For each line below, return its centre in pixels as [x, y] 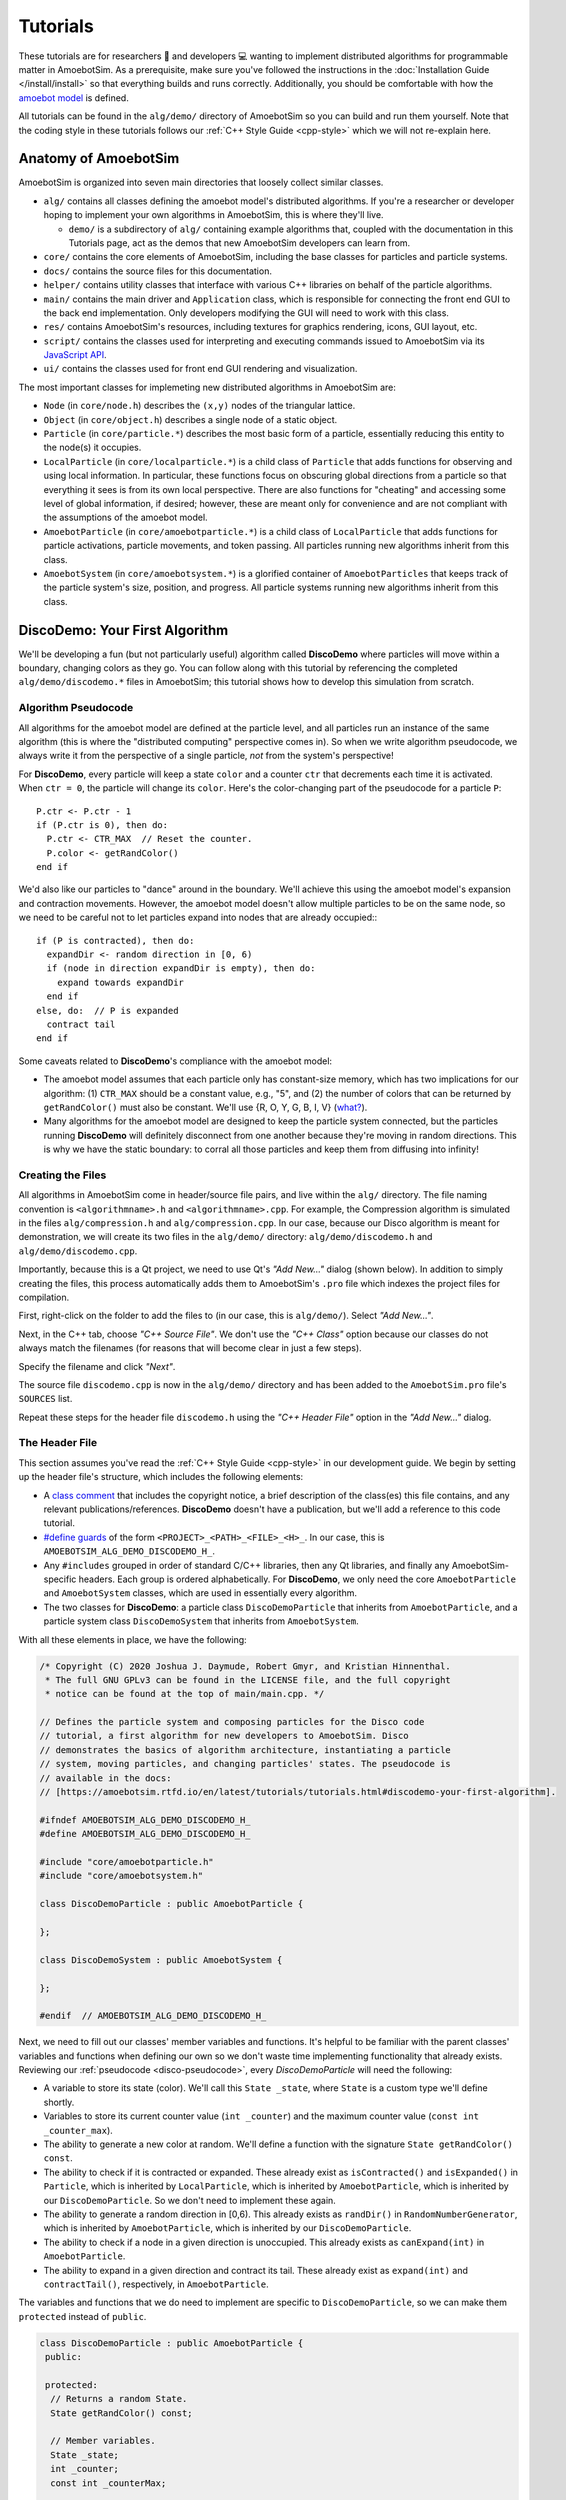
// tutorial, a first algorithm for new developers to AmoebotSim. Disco [224, 1736]
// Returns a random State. [119, 2399]
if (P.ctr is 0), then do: [102, 824]
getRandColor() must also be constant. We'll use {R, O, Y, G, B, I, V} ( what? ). [205, 1107]
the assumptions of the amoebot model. [126, 517]
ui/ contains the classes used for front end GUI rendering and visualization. [200, 369]
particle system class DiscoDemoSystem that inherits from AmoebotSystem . [201, 1621]
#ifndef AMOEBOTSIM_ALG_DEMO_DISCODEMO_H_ [145, 1819]
